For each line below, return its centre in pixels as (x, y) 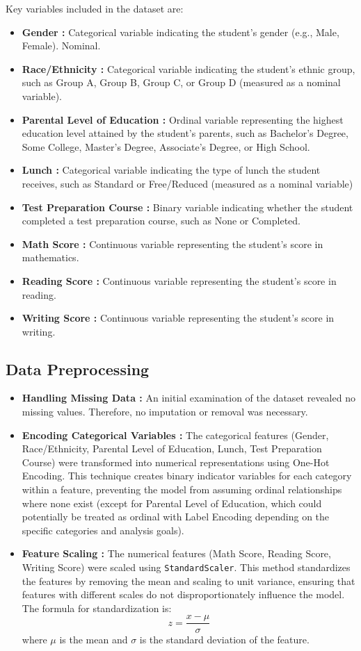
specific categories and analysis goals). (103, 530)
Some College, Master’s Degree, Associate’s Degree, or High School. (166, 146)
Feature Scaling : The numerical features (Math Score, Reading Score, (176, 553)
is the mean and (94, 639)
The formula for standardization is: (97, 608)
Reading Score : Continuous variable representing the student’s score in (179, 280)
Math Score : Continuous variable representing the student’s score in (173, 244)
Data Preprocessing (78, 369)
